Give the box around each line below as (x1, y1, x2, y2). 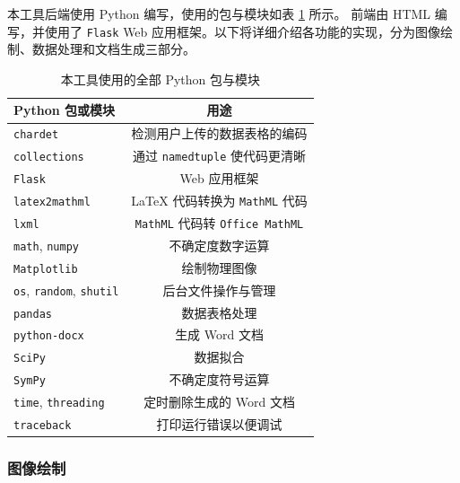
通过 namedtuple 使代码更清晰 (133, 146, 307, 165)
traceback (13, 419, 72, 433)
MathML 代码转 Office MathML (135, 213, 304, 232)
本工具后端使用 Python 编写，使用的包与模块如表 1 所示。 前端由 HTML (7, 4, 431, 22)
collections (13, 151, 84, 164)
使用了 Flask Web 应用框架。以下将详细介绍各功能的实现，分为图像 (44, 22, 441, 40)
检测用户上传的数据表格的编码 (131, 124, 308, 143)
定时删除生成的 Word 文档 (143, 392, 295, 411)
